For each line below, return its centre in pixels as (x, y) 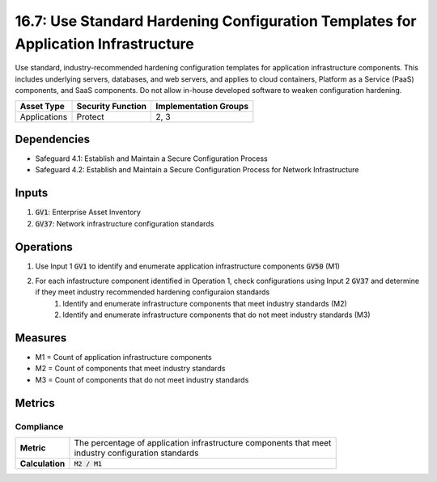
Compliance (39, 426)
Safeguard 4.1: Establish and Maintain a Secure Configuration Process (152, 159)
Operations (44, 247)
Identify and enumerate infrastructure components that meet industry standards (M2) (205, 303)
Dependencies (53, 139)
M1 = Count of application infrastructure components (123, 357)
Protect (90, 116)
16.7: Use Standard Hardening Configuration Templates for (216, 21)
